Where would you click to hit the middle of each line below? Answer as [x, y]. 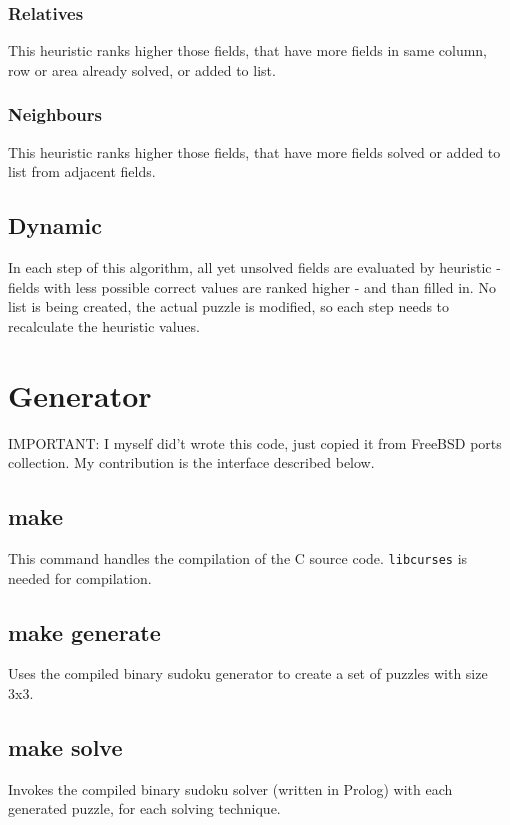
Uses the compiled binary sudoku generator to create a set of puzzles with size [248, 673]
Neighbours [55, 114]
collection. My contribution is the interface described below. [191, 462]
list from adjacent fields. [82, 171]
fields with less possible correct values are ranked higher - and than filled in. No [252, 286]
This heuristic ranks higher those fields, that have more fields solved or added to [254, 151]
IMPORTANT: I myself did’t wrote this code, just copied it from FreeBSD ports [255, 442]
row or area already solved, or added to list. [142, 69]
